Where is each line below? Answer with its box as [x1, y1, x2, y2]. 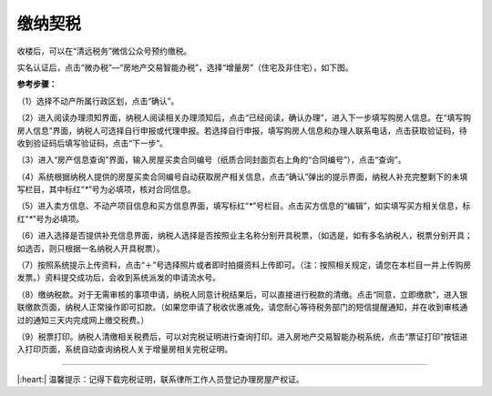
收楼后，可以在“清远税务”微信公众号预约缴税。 [16, 46, 192, 56]
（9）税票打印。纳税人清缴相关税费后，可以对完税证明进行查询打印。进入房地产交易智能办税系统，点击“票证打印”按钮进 [16, 330, 468, 341]
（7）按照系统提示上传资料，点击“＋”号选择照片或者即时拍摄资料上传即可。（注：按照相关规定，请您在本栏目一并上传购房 [16, 259, 472, 270]
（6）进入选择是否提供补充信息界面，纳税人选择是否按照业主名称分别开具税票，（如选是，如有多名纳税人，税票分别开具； [16, 230, 473, 241]
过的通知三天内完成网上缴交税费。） [16, 314, 149, 325]
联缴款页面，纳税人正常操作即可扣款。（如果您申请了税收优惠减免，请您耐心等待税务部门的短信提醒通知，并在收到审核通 [16, 301, 468, 313]
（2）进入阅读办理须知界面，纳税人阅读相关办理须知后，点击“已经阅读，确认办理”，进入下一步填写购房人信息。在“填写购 [16, 112, 472, 123]
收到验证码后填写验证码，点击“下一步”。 [16, 137, 169, 148]
